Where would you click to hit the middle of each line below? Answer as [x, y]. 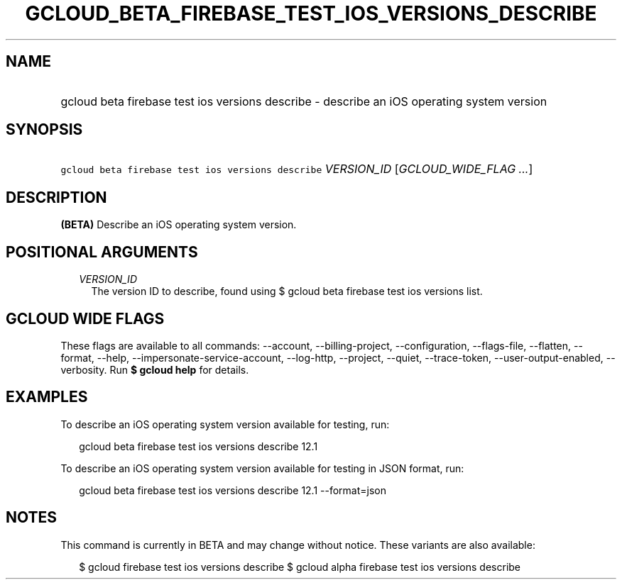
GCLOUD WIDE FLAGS [85, 318]
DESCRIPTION [56, 197]
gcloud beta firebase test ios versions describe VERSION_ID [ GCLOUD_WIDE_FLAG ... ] [297, 169]
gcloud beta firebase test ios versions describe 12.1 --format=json [233, 490]
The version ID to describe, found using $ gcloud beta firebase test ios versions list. [287, 291]
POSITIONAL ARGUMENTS [102, 252]
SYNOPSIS [44, 130]
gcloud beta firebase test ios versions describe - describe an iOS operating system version [304, 101]
